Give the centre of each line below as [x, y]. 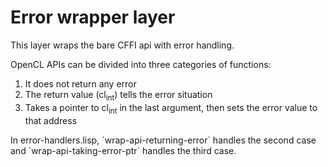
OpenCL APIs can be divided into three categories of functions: [141, 64]
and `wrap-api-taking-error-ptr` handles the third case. [123, 150]
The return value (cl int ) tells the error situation [118, 95]
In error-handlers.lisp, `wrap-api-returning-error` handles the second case [163, 140]
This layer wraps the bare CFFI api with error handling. [122, 45]
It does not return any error [80, 83]
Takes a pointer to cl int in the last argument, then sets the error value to [171, 108]
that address [51, 120]
